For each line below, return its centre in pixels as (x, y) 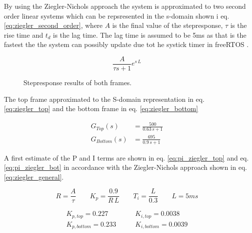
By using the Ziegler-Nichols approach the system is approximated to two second (125, 6)
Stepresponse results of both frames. (78, 82)
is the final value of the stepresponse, (168, 25)
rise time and (24, 35)
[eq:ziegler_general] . (34, 176)
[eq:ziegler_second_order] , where (53, 25)
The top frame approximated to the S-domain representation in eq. (104, 99)
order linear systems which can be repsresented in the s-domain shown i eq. (117, 15)
